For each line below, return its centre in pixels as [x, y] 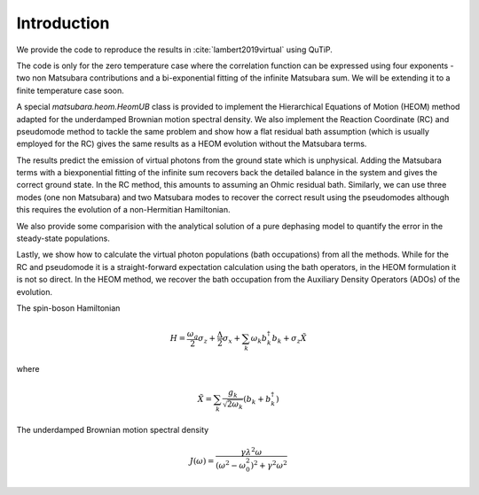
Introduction [63, 23]
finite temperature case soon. [70, 90]
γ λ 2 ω [251, 451]
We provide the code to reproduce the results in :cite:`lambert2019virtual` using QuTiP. [174, 50]
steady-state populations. [63, 238]
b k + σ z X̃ [289, 339]
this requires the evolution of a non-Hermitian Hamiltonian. [123, 210]
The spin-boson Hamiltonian [68, 308]
